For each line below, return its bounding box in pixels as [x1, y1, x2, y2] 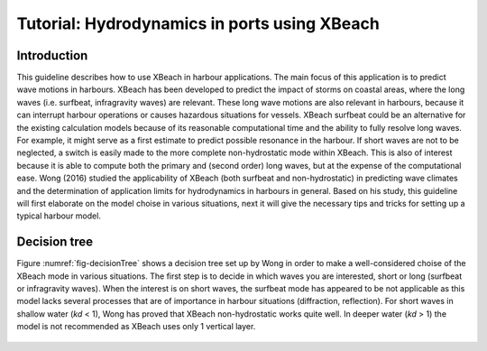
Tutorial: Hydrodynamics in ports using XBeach [16, 14, 381, 33]
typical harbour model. [16, 210, 101, 221]
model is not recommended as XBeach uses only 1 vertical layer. [16, 321, 256, 332]
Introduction [16, 48, 88, 63]
